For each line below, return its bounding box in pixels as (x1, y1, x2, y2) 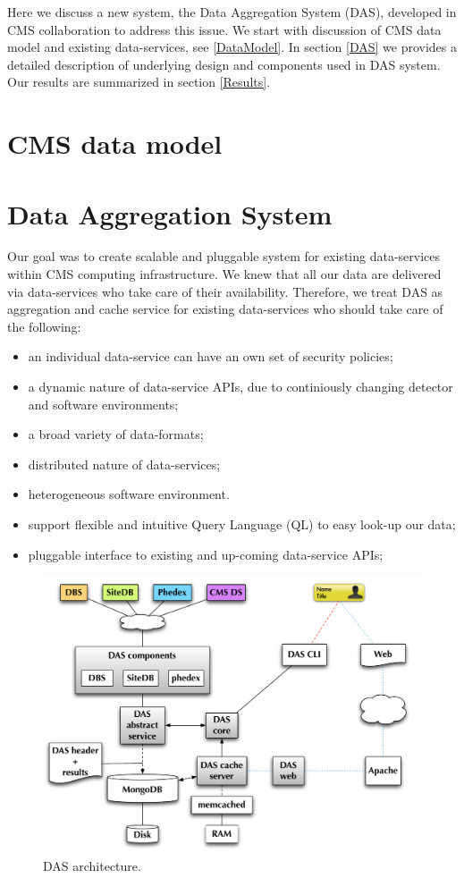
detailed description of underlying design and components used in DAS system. (7, 55, 441, 73)
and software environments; (28, 394, 179, 413)
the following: (7, 317, 81, 335)
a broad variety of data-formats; (28, 425, 204, 443)
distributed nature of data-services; (28, 454, 221, 473)
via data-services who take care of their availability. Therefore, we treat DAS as (7, 282, 443, 300)
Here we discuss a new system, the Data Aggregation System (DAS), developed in (7, 3, 457, 21)
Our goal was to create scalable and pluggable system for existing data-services (7, 247, 441, 266)
